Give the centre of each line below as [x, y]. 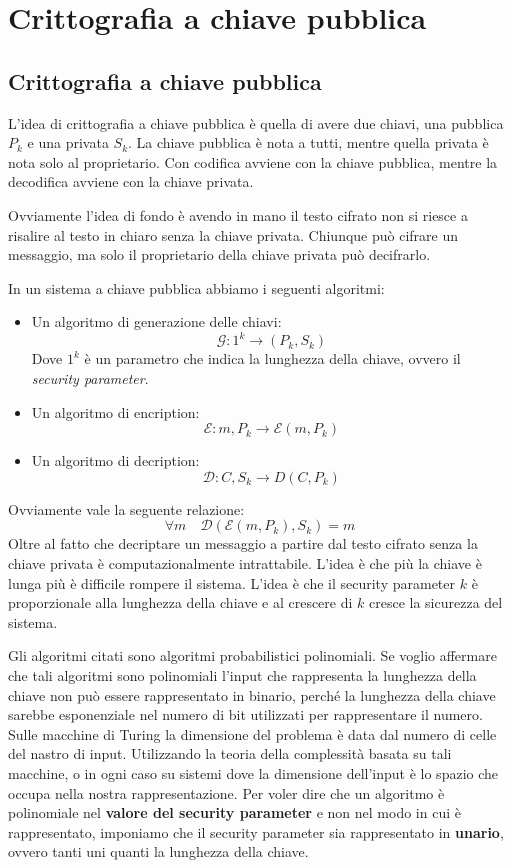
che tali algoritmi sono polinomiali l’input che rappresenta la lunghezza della [242, 674]
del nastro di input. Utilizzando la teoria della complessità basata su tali [230, 753]
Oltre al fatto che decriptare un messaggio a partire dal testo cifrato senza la [243, 543]
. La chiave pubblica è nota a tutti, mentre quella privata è [308, 142]
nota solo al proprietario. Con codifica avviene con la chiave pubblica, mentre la [253, 161]
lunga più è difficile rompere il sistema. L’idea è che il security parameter [232, 582]
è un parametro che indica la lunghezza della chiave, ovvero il [272, 358]
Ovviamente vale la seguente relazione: [126, 508]
